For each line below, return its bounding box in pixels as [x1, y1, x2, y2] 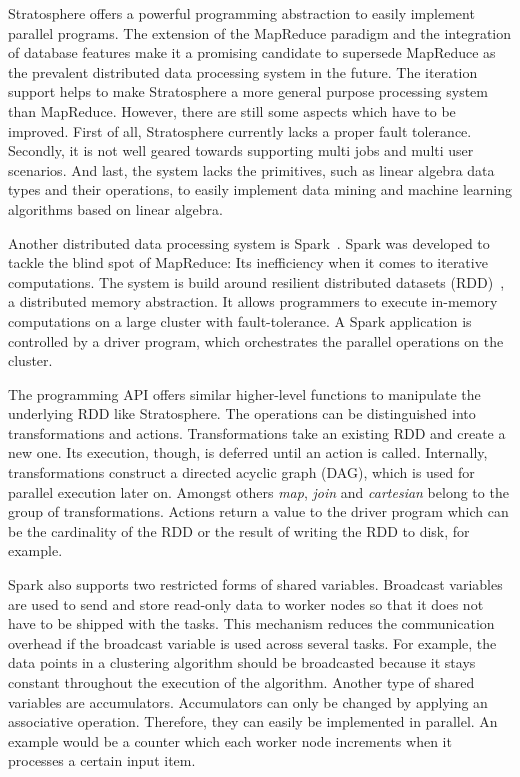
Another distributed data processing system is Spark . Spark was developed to [8, 232, 490, 253]
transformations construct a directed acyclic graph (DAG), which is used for [8, 462, 475, 483]
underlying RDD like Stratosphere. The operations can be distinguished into [8, 403, 476, 424]
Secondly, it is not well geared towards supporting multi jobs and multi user [8, 140, 474, 161]
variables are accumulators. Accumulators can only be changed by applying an [8, 691, 488, 712]
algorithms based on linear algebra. [8, 198, 223, 219]
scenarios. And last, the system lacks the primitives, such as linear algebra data [8, 159, 495, 180]
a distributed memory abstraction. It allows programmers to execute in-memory [8, 291, 498, 312]
